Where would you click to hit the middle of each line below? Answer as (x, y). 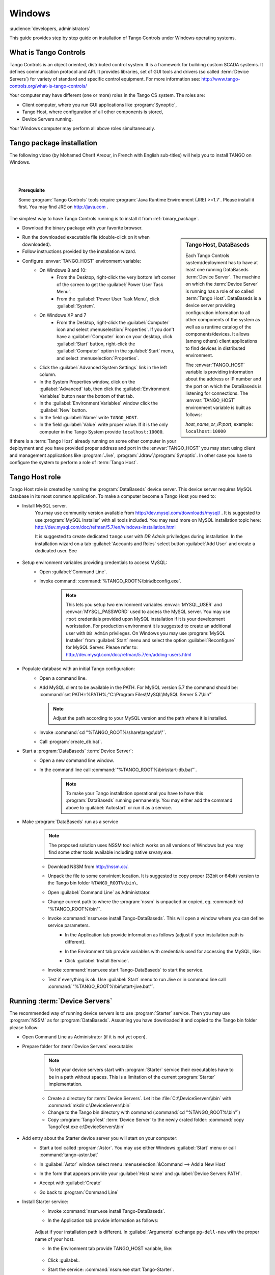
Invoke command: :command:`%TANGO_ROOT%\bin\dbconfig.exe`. (111, 581)
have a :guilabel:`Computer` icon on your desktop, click (115, 337)
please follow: (24, 1027)
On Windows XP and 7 (63, 315)
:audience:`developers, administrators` (50, 29)
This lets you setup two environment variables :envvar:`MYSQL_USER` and (144, 605)
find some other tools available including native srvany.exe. (111, 852)
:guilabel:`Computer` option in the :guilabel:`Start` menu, (116, 351)
